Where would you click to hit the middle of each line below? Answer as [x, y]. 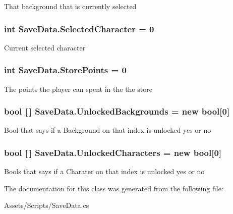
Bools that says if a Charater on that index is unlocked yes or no [104, 171]
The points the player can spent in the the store [78, 89]
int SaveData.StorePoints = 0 [65, 70]
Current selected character [45, 47]
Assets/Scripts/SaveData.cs [47, 205]
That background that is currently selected [70, 6]
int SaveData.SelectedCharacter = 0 [79, 29]
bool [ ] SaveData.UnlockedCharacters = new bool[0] [113, 152]
